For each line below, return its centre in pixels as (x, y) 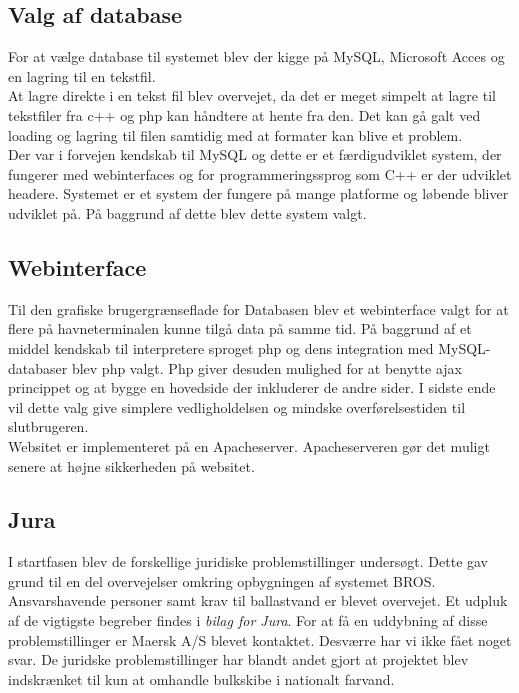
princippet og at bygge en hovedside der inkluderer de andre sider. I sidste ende (252, 387)
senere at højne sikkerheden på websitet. (131, 465)
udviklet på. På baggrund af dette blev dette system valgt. (187, 212)
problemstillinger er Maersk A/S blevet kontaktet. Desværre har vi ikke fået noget (260, 639)
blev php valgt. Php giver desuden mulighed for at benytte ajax (266, 367)
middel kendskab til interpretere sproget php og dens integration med (221, 347)
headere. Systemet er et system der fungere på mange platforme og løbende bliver (258, 193)
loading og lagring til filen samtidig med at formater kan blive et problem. (235, 134)
